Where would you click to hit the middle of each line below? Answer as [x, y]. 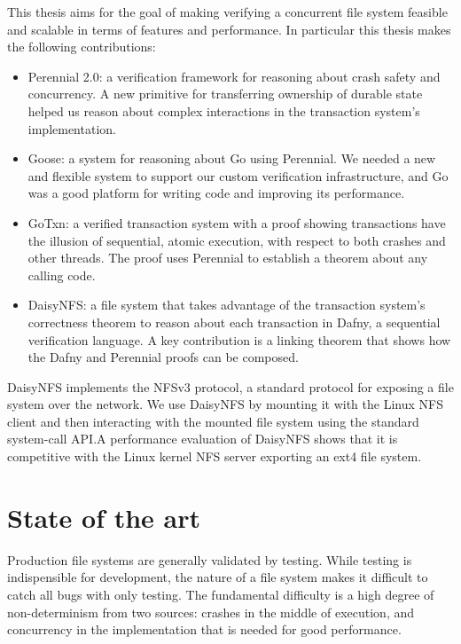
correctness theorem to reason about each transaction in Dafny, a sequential [234, 322]
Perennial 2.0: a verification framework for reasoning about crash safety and [234, 76]
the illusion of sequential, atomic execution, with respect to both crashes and [237, 240]
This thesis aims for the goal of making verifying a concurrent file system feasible [227, 12]
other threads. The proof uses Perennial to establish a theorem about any [228, 258]
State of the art [104, 517]
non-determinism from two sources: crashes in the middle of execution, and [211, 612]
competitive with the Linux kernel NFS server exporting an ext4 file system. [215, 456]
